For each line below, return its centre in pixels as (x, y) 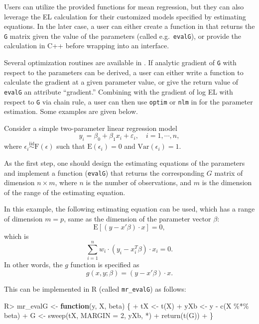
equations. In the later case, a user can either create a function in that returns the (129, 26)
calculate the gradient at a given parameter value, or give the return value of (121, 82)
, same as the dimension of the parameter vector (137, 219)
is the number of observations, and (139, 182)
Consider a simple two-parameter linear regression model (91, 128)
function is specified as (105, 265)
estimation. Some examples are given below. (71, 111)
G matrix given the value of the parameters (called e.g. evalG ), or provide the (123, 36)
